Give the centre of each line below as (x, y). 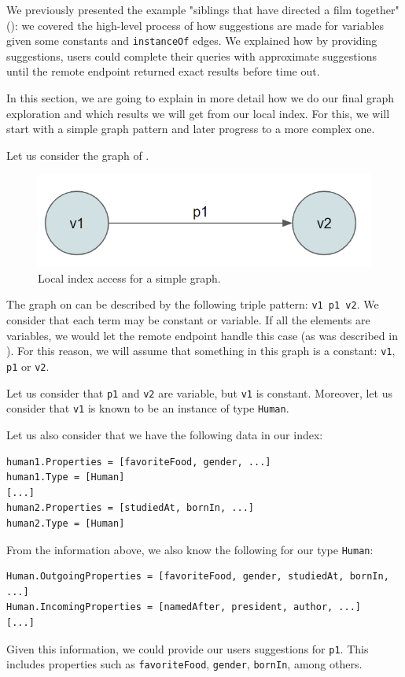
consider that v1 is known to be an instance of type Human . (148, 408)
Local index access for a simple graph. (129, 277)
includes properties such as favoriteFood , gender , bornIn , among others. (184, 664)
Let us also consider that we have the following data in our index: (165, 434)
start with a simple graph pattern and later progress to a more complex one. (191, 129)
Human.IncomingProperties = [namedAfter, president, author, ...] (184, 607)
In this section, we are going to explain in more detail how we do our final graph (201, 98)
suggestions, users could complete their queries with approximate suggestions (191, 55)
